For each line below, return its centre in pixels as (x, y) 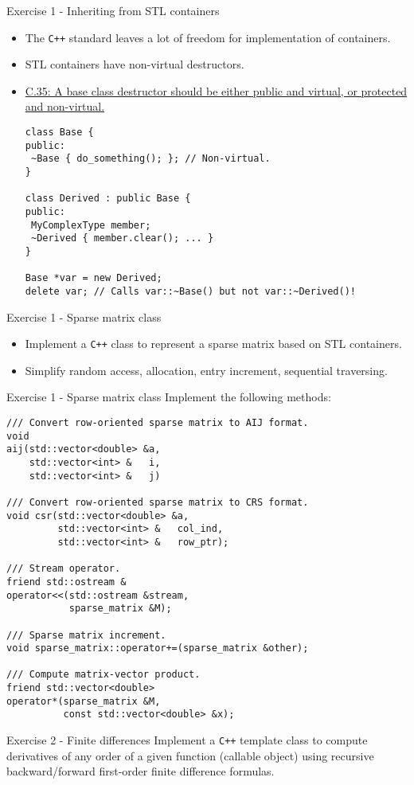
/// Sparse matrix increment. (86, 635)
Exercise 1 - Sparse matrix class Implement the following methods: (169, 397)
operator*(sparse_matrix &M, (84, 701)
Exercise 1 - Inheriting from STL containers (113, 10)
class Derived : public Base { (108, 199)
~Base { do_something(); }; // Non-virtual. (150, 159)
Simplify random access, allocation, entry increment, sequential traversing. (206, 370)
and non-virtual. (65, 106)
